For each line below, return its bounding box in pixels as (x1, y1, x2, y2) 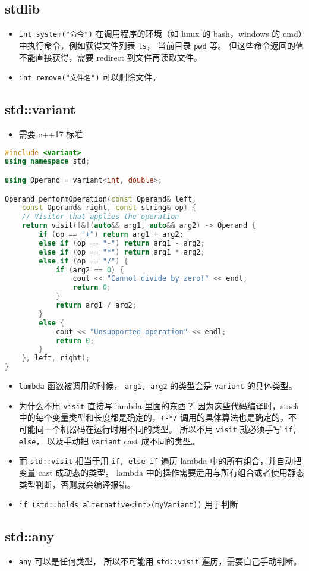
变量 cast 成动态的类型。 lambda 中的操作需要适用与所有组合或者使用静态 (18, 466, 304, 478)
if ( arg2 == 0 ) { (55, 265, 124, 274)
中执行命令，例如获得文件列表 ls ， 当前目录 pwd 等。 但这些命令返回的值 (18, 39, 304, 51)
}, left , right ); (21, 354, 90, 363)
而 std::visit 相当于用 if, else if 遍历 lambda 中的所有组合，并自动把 (18, 454, 302, 467)
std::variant (5, 100, 76, 118)
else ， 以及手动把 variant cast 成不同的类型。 (18, 434, 200, 447)
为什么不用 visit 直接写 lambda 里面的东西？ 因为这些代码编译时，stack (18, 399, 299, 412)
